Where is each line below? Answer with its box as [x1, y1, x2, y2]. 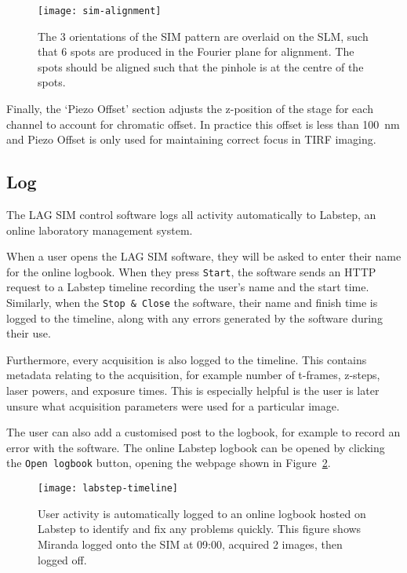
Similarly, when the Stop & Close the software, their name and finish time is [6, 294, 378, 311]
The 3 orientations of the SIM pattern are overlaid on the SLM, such [38, 27, 369, 44]
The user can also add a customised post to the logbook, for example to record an [6, 424, 401, 440]
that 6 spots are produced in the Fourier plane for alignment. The [38, 43, 354, 60]
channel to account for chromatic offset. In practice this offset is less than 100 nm [6, 115, 400, 132]
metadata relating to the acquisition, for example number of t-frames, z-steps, [6, 367, 380, 383]
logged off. [38, 551, 87, 568]
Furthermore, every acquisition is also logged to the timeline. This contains [6, 351, 367, 367]
